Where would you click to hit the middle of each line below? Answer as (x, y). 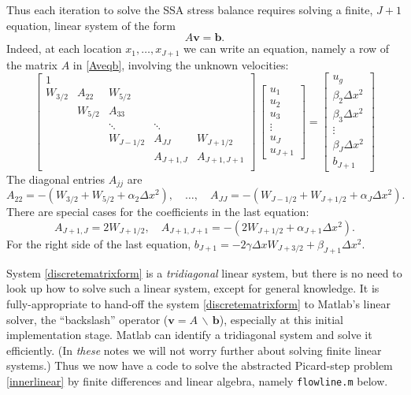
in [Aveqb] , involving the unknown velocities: (181, 64)
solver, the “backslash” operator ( (87, 319)
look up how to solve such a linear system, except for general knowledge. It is (193, 288)
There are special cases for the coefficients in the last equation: (158, 212)
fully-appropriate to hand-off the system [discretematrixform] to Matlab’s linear (198, 303)
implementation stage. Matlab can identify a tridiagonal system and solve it (189, 335)
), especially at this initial (281, 319)
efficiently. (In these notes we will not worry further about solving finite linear (194, 350)
